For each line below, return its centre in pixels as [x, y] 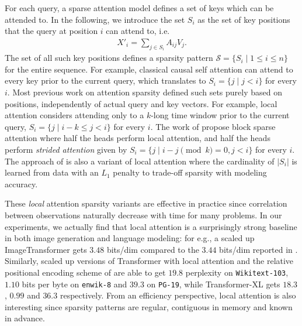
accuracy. [21, 183]
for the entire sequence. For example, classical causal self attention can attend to [149, 69]
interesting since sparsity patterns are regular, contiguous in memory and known [149, 306]
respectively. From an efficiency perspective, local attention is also [178, 295]
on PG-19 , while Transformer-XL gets [214, 284]
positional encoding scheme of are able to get [85, 272]
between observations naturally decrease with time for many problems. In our [143, 215]
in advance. [25, 318]
